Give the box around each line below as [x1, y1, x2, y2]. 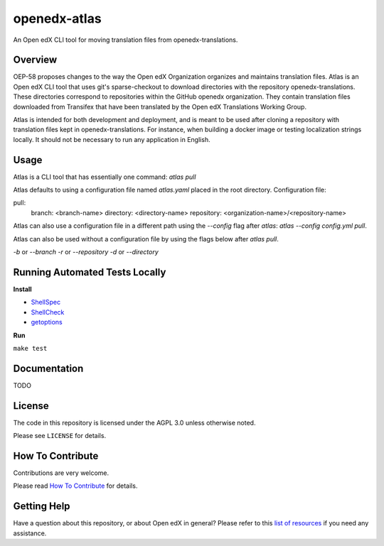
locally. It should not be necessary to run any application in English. [13, 135, 210, 143]
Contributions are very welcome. [13, 469, 110, 477]
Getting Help [13, 501, 70, 513]
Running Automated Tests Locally [13, 266, 166, 278]
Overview [13, 54, 58, 66]
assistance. [13, 529, 47, 537]
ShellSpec [31, 298, 60, 307]
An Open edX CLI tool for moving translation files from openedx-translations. [13, 36, 238, 44]
